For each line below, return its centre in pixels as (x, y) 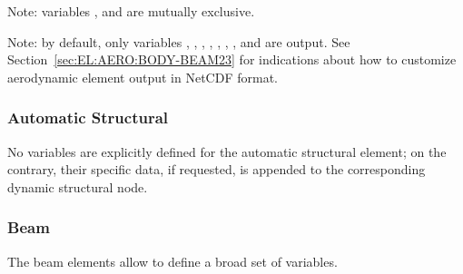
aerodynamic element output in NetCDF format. (143, 77)
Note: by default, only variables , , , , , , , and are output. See (179, 41)
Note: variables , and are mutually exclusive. (131, 11)
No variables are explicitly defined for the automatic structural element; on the (227, 151)
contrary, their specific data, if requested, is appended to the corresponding (217, 169)
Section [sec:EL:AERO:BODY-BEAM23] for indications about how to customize (232, 59)
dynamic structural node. (78, 186)
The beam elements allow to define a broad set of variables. (172, 261)
